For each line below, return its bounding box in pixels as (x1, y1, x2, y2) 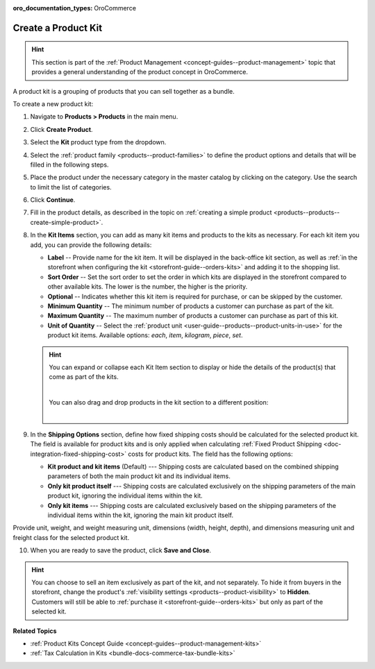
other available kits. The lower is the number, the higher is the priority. (47, 282, 248, 291)
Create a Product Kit (12, 22, 103, 34)
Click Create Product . (30, 125, 93, 133)
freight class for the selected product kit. (12, 533, 130, 541)
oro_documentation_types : (12, 4, 93, 12)
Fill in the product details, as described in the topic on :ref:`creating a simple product (30, 208, 272, 217)
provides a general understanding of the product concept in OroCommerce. (31, 68, 249, 76)
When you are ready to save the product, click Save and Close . (30, 546, 212, 554)
